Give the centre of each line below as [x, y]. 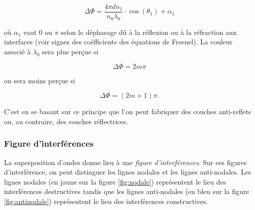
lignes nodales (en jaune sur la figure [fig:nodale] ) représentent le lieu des [115, 181]
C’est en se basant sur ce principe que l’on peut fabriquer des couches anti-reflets [128, 111]
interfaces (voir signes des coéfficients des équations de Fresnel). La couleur [118, 42]
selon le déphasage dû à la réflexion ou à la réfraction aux [149, 32]
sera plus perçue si [70, 52]
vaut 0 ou [38, 32]
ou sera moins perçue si [40, 80]
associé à [17, 52]
